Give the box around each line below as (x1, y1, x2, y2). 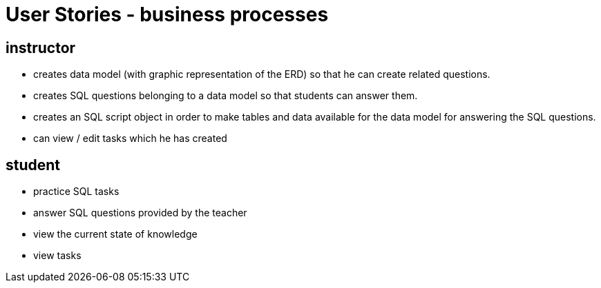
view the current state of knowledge (33, 228, 198, 240)
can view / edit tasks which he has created (33, 132, 227, 145)
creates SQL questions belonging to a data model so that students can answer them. (33, 90, 418, 102)
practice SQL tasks (33, 185, 120, 198)
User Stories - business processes (6, 3, 329, 26)
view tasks (33, 249, 82, 262)
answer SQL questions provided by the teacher (33, 207, 247, 219)
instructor (6, 39, 76, 56)
